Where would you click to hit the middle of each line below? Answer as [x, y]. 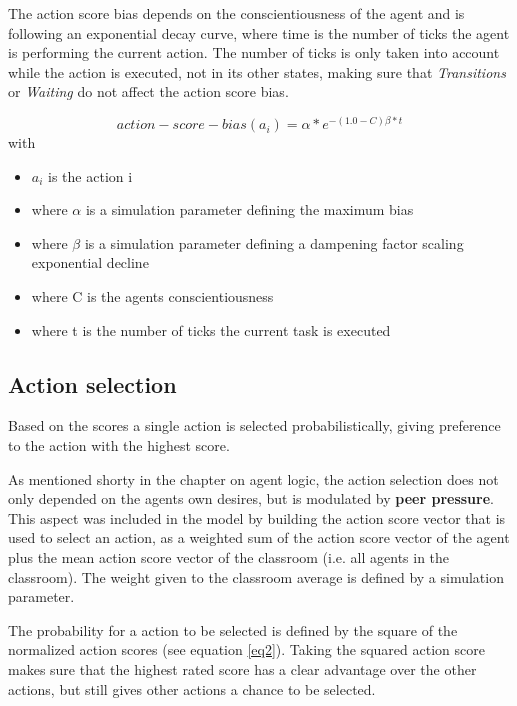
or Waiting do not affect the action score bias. [148, 91]
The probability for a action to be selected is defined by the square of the [233, 629]
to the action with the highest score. [119, 445]
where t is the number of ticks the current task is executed [211, 329]
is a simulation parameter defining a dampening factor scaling [274, 242]
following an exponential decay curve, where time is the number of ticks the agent [259, 32]
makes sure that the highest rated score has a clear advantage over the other [242, 668]
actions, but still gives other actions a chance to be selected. [192, 688]
